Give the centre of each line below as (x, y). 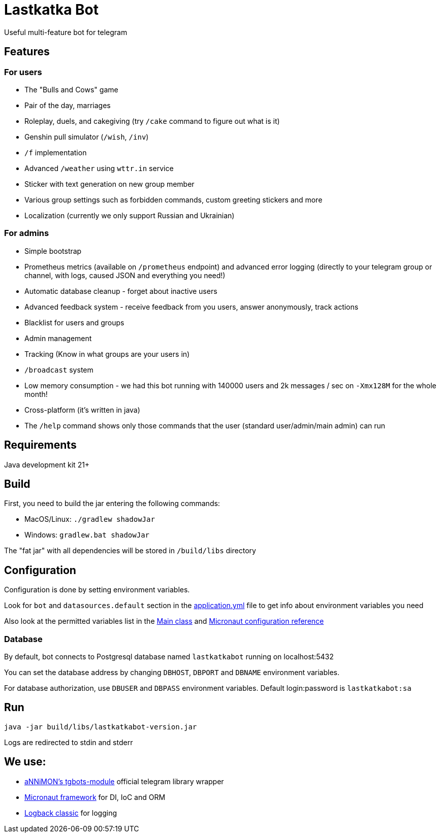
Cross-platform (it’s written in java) (82, 410)
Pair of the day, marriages (68, 105)
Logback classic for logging (71, 813)
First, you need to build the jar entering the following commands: (112, 504)
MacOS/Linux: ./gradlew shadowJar (90, 519)
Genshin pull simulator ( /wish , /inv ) (87, 137)
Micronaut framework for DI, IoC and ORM (95, 797)
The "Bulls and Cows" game (71, 89)
